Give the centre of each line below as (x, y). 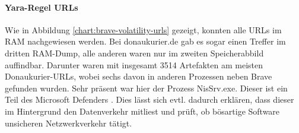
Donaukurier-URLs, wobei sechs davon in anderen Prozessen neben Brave (139, 76)
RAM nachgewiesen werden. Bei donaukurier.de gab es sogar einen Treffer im (145, 41)
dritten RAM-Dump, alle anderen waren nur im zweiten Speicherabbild (134, 53)
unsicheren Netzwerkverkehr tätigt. (69, 123)
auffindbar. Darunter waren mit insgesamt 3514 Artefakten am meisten (134, 64)
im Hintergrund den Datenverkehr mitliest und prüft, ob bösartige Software (142, 111)
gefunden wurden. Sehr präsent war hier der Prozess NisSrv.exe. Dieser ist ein (146, 88)
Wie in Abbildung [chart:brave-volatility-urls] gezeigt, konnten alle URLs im (143, 29)
